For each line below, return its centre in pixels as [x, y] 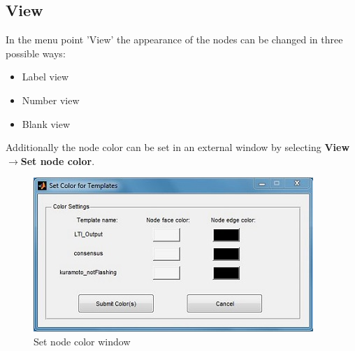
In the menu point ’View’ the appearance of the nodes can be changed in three [174, 40]
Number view [51, 100]
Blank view [46, 123]
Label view [45, 77]
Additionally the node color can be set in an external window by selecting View [178, 147]
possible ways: [36, 53]
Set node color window [82, 341]
